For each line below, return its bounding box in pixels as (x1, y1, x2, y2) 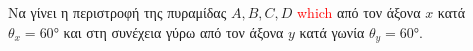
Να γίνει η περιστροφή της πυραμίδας (8, 2, 227, 22)
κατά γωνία (299, 21, 365, 42)
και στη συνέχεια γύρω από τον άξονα (63, 21, 284, 42)
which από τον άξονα (297, 2, 421, 22)
